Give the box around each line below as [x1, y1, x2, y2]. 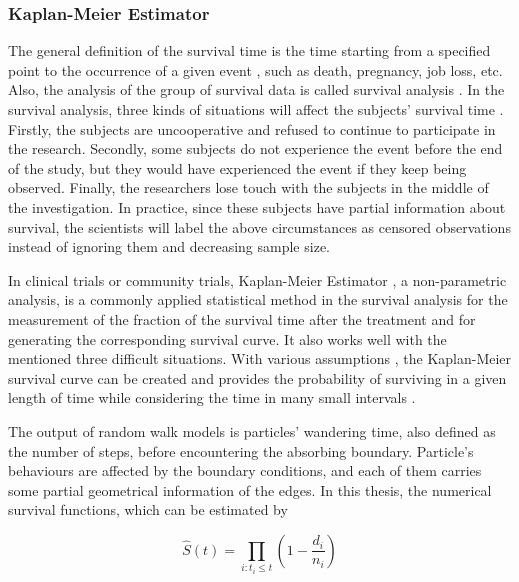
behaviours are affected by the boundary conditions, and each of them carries [8, 460, 482, 481]
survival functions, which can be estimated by [8, 499, 288, 520]
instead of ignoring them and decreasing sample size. [8, 236, 330, 257]
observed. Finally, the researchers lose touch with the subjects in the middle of [8, 177, 489, 198]
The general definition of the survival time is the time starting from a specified [8, 40, 491, 61]
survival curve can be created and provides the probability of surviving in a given [8, 367, 507, 388]
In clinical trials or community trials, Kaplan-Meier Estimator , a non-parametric [8, 269, 507, 290]
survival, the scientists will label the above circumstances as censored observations [8, 216, 511, 237]
